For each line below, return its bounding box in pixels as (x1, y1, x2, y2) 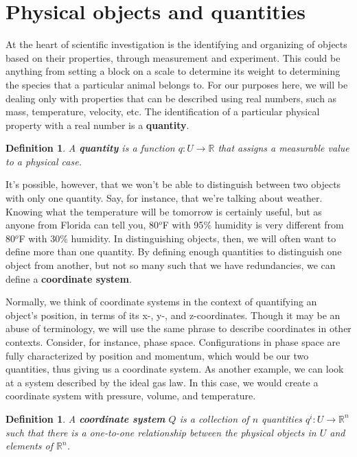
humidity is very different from (214, 218, 344, 232)
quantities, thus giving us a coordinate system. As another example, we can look (5, 362, 344, 376)
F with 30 (19, 231, 60, 245)
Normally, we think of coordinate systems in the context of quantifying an (5, 294, 317, 309)
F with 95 (162, 218, 204, 232)
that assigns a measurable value (218, 141, 349, 155)
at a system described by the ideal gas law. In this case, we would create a (5, 375, 319, 389)
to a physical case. (5, 154, 82, 168)
